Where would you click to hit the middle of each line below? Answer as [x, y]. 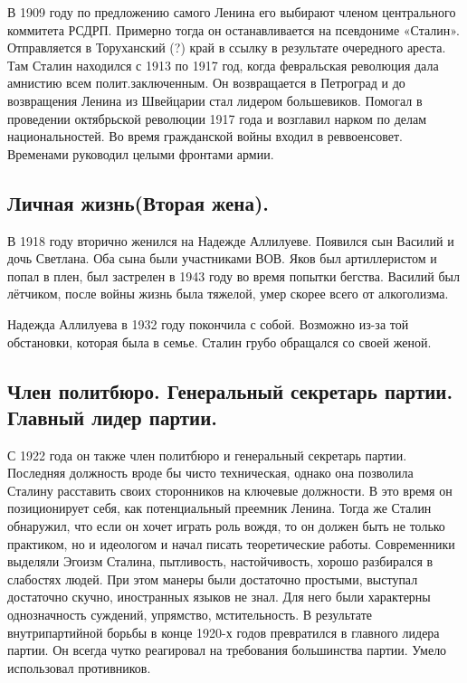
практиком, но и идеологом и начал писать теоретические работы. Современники [231, 543]
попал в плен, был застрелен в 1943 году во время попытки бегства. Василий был [233, 275]
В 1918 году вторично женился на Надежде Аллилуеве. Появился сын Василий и [231, 240]
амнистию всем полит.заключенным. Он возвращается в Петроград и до [206, 83]
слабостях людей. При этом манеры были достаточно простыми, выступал [213, 579]
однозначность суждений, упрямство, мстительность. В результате [190, 615]
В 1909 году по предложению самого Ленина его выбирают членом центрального [232, 12]
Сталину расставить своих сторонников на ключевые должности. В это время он [230, 490]
